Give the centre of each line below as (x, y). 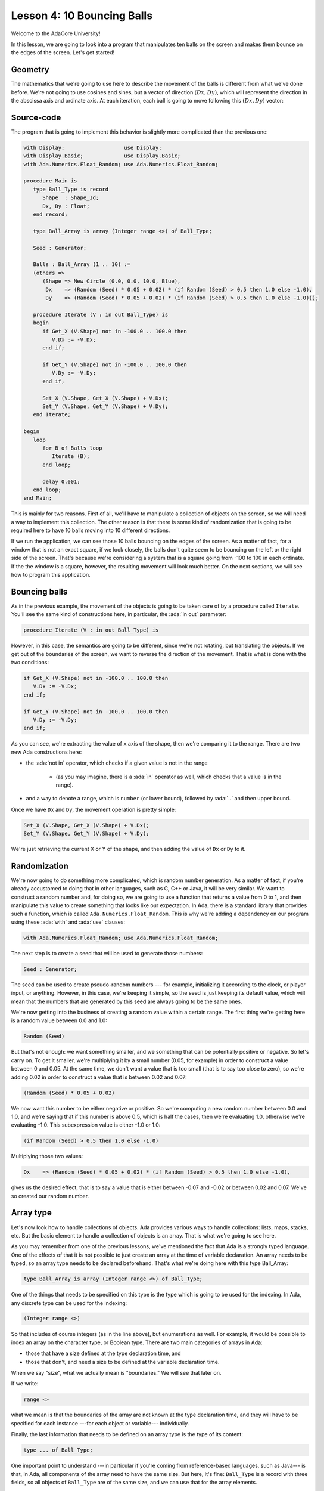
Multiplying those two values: (47, 1156)
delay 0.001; (61, 481)
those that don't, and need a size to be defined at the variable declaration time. (123, 1362)
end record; (50, 214)
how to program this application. (51, 575)
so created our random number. (50, 1196)
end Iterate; (52, 415)
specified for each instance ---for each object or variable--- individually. (100, 1423)
